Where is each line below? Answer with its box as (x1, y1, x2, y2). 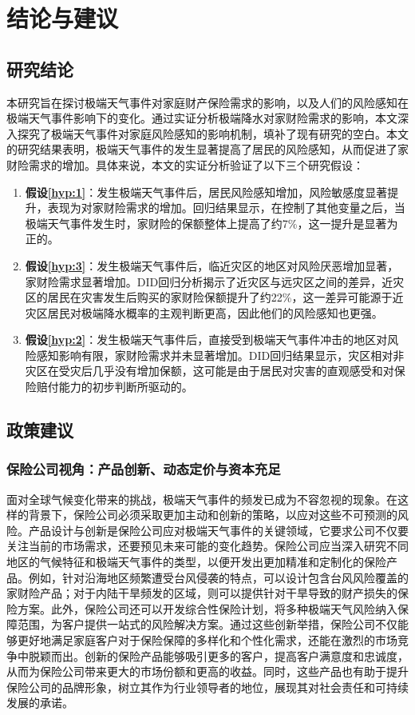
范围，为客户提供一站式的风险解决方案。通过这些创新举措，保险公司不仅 (17, 616, 397, 633)
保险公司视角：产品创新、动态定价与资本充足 (6, 459, 281, 479)
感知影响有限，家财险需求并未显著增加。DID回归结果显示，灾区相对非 (36, 346, 405, 363)
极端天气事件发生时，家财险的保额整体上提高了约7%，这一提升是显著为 (25, 214, 398, 231)
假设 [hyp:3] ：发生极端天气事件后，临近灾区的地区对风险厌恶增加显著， (25, 257, 399, 274)
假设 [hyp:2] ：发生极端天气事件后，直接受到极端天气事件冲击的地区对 (25, 331, 388, 348)
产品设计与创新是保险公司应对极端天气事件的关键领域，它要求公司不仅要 (28, 521, 409, 538)
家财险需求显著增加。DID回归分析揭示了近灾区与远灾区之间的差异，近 (25, 273, 393, 290)
